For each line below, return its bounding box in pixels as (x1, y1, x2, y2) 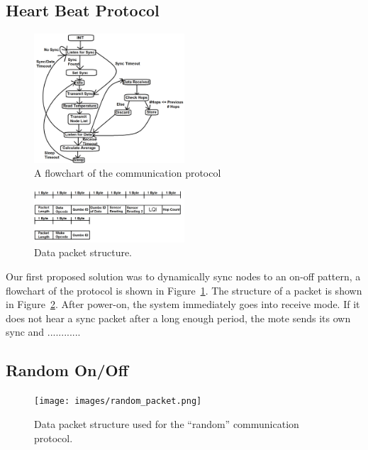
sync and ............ (6, 324, 81, 339)
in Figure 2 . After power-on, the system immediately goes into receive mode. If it (6, 297, 360, 312)
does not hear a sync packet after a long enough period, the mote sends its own (6, 310, 351, 325)
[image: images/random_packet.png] (34, 396, 202, 407)
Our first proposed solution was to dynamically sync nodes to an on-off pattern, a (6, 269, 361, 284)
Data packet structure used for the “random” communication (34, 416, 299, 431)
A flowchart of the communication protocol (34, 165, 221, 180)
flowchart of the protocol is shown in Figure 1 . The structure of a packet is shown (6, 282, 362, 297)
